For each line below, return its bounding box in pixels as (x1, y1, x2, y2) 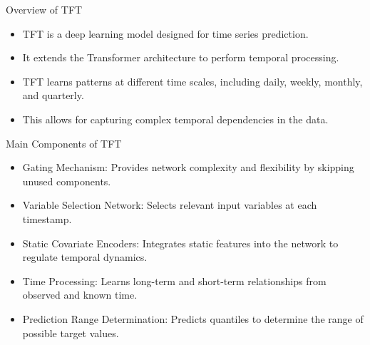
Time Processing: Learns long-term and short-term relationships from (22, 273, 327, 288)
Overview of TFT (6, 2, 83, 16)
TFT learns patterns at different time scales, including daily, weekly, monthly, (22, 73, 363, 88)
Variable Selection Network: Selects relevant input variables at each (22, 197, 317, 212)
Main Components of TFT (6, 135, 122, 150)
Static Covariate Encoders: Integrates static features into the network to (22, 235, 339, 250)
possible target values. (22, 325, 119, 340)
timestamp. (22, 211, 72, 226)
